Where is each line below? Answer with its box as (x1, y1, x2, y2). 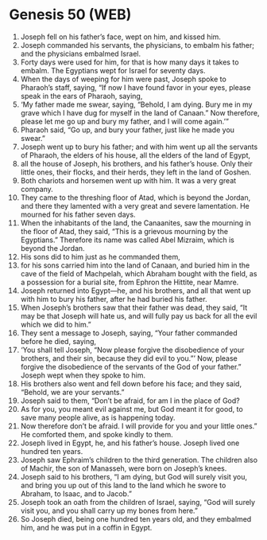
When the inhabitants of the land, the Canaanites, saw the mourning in (20, 217, 251, 228)
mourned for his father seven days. (20, 209, 136, 219)
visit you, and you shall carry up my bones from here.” (20, 506, 198, 515)
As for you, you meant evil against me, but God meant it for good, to (20, 404, 243, 413)
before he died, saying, (20, 336, 97, 346)
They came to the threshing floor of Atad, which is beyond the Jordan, (20, 193, 251, 202)
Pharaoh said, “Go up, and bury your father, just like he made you (20, 125, 235, 135)
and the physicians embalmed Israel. (20, 49, 141, 58)
